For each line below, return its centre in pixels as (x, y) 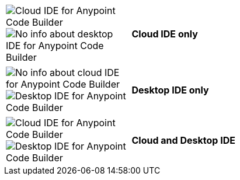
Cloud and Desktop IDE (183, 140)
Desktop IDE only (170, 90)
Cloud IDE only (165, 34)
